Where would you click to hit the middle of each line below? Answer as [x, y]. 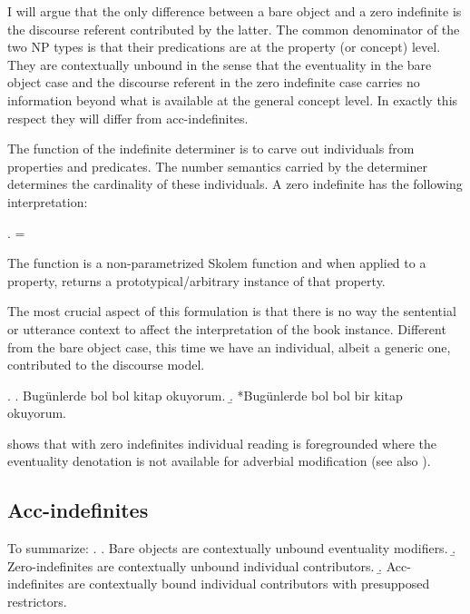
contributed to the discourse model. [106, 365]
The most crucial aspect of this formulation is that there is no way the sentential [232, 311]
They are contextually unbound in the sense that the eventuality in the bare [220, 64]
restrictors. [37, 602]
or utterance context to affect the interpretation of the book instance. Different [227, 328]
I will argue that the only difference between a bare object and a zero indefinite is [235, 11]
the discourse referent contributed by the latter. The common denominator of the [234, 29]
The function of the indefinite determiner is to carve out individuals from [211, 149]
